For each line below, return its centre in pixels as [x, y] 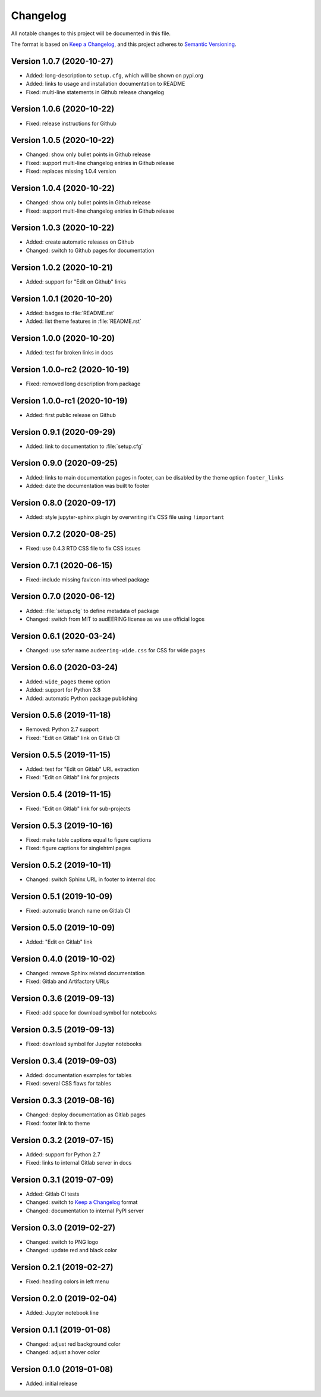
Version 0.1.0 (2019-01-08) [62, 1369]
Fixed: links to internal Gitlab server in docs [79, 1163]
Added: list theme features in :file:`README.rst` [84, 321]
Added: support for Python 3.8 [63, 690]
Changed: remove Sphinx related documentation [85, 973]
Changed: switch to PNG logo [62, 1242]
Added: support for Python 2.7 [63, 1154]
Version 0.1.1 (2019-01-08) [61, 1329]
